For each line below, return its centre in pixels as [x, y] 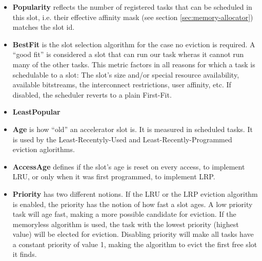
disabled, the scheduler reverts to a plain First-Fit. [92, 94]
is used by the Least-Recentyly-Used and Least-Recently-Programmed [122, 139]
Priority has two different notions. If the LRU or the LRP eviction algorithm [135, 193]
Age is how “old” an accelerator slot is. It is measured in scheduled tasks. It [133, 129]
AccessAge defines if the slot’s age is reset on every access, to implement [129, 166]
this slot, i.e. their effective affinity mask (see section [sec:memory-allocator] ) [133, 17]
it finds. [25, 254]
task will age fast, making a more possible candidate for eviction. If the [124, 214]
